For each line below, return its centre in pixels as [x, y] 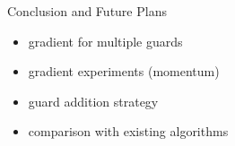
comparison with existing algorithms [128, 131]
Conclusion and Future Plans [87, 11]
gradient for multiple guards [105, 41]
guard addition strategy [93, 101]
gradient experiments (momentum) [124, 71]
